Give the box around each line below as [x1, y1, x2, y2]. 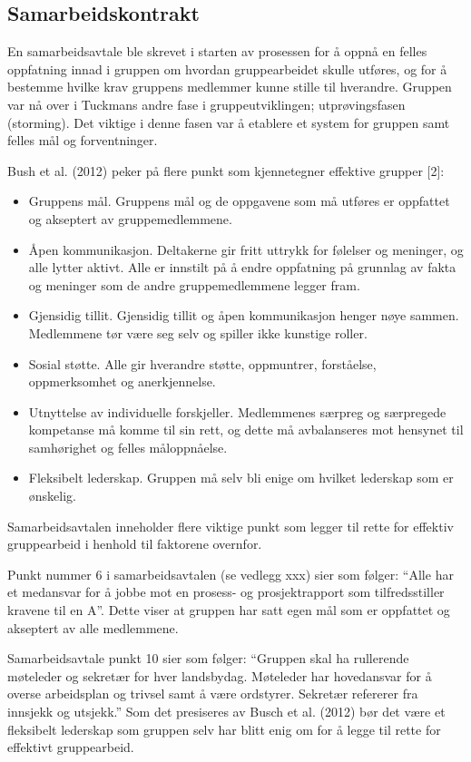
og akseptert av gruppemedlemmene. [28, 209, 232, 228]
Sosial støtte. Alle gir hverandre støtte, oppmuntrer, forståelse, [28, 354, 377, 373]
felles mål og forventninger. [7, 131, 158, 150]
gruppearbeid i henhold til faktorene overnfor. [7, 534, 262, 553]
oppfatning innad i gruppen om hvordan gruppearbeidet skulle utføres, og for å [7, 59, 447, 78]
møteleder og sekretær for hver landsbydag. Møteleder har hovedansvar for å [7, 666, 432, 685]
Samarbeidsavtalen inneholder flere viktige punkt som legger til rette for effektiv [7, 516, 454, 535]
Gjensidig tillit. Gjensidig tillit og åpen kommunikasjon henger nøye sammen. [28, 306, 459, 325]
